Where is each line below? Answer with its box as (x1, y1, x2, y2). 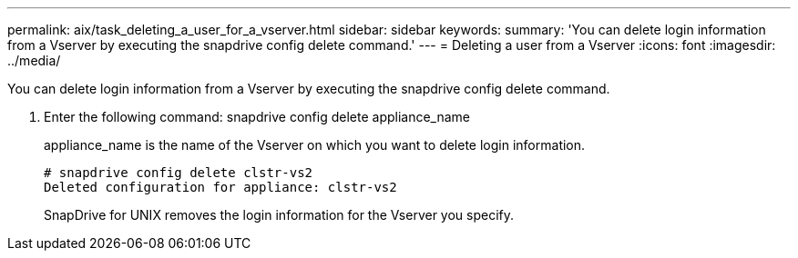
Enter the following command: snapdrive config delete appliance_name (44, 109, 471, 124)
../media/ (7, 53, 61, 68)
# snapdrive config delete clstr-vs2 (44, 165, 313, 180)
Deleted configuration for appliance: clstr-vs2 (44, 180, 397, 194)
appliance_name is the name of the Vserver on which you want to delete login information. (44, 137, 586, 153)
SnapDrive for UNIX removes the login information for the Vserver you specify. (44, 207, 515, 223)
